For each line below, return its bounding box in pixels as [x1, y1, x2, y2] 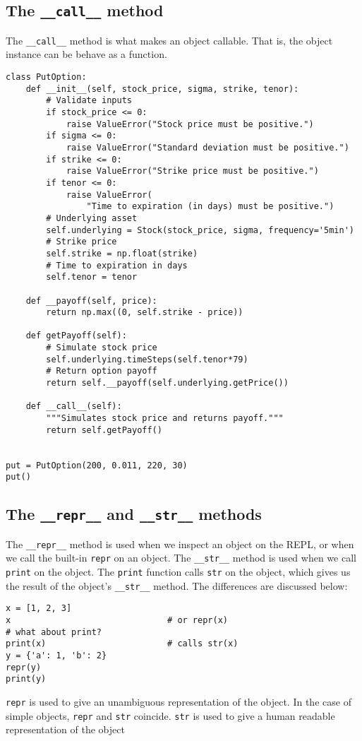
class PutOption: [6, 72, 87, 83]
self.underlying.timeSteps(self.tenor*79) [46, 354, 248, 364]
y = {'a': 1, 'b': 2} [6, 651, 107, 661]
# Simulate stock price [46, 343, 157, 353]
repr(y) [6, 662, 42, 672]
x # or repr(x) [6, 615, 228, 626]
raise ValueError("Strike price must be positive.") [66, 166, 319, 177]
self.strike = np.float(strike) [46, 248, 198, 259]
